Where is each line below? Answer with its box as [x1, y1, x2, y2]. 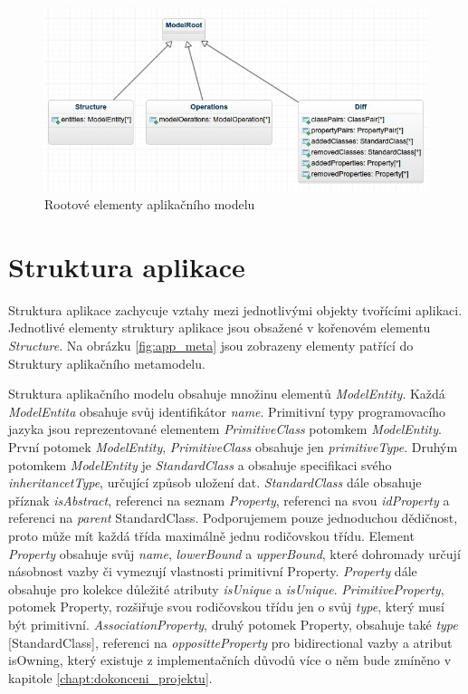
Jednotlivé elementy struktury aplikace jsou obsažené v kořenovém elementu [8, 318, 431, 337]
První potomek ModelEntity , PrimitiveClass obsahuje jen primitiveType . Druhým [8, 438, 458, 457]
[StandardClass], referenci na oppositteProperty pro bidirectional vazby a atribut [8, 632, 453, 651]
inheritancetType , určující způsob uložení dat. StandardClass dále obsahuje [8, 473, 422, 492]
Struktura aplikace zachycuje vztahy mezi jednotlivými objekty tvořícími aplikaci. [8, 300, 463, 319]
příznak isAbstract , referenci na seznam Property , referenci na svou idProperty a [8, 490, 450, 509]
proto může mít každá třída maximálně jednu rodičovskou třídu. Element [8, 526, 415, 545]
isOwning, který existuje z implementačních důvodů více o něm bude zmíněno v [8, 651, 452, 670]
